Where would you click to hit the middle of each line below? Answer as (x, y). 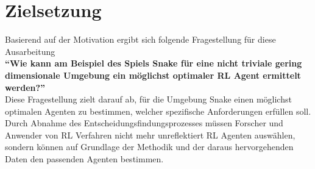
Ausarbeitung (30, 51)
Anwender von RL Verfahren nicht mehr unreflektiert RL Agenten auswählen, (150, 135)
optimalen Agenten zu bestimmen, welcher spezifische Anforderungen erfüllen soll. (158, 111)
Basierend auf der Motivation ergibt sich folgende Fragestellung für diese (140, 39)
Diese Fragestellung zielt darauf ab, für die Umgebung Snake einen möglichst (148, 99)
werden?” (25, 87)
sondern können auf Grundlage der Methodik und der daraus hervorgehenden (149, 147)
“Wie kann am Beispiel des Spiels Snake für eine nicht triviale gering (154, 63)
